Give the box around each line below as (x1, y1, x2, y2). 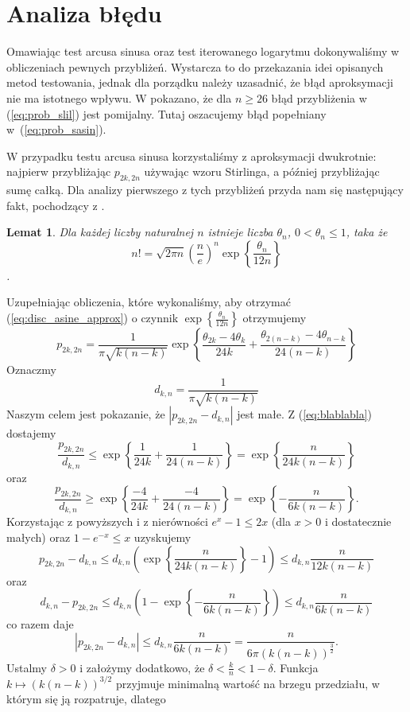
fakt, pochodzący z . (6, 196, 105, 213)
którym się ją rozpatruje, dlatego (6, 691, 166, 707)
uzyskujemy (133, 528, 191, 545)
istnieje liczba (207, 224, 273, 240)
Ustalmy (6, 659, 48, 675)
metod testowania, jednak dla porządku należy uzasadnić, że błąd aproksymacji (6, 74, 393, 91)
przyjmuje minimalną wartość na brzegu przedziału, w (115, 675, 380, 691)
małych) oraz (6, 528, 71, 545)
